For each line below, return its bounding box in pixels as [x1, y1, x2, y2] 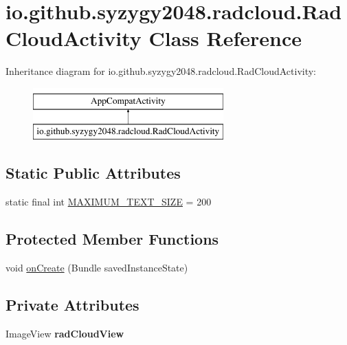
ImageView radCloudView [5, 326, 124, 340]
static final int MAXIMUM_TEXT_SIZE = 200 [5, 194, 212, 209]
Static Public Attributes [5, 162, 181, 183]
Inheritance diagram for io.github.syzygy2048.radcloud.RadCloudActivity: [5, 64, 317, 78]
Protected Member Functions [5, 228, 219, 249]
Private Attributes [5, 294, 139, 315]
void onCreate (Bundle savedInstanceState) [5, 260, 188, 275]
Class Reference [148, 24, 302, 52]
